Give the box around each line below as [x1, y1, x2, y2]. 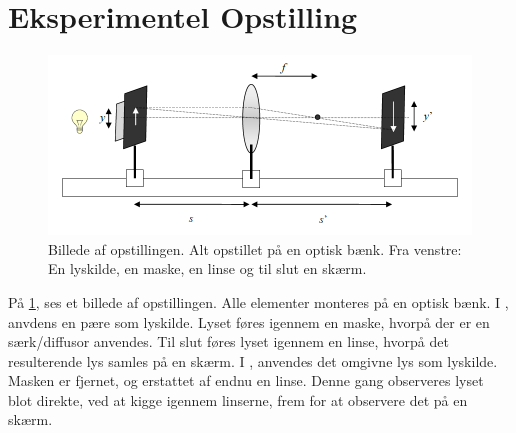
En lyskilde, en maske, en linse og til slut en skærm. [48, 258, 367, 279]
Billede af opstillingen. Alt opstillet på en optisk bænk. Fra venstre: [48, 238, 462, 259]
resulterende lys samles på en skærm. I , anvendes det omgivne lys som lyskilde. [8, 350, 498, 371]
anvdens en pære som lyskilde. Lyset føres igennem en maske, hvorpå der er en [8, 311, 490, 332]
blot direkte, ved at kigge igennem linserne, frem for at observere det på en [8, 389, 468, 410]
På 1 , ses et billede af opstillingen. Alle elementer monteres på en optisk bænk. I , [8, 291, 509, 312]
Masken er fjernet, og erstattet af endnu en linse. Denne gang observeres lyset [8, 370, 484, 391]
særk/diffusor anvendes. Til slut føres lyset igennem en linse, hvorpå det [8, 331, 449, 352]
